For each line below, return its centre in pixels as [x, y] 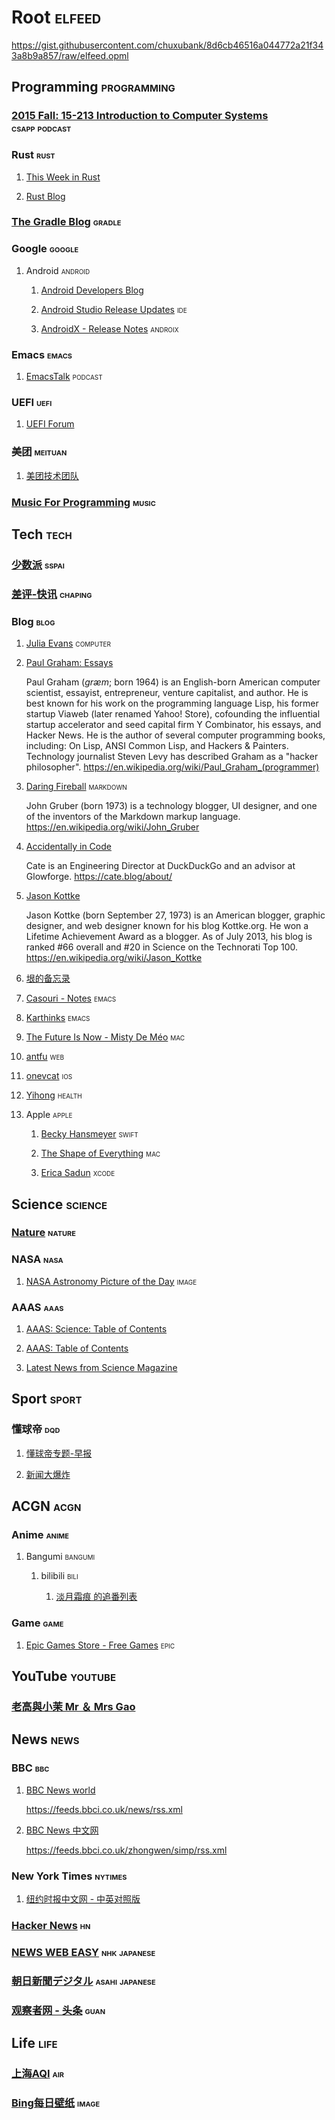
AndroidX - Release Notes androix [109, 328]
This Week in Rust [63, 177]
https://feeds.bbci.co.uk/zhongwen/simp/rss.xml [126, 1850]
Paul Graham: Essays [69, 663]
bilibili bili [59, 1576]
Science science [59, 1204]
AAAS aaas [37, 1307]
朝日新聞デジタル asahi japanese [83, 1981]
